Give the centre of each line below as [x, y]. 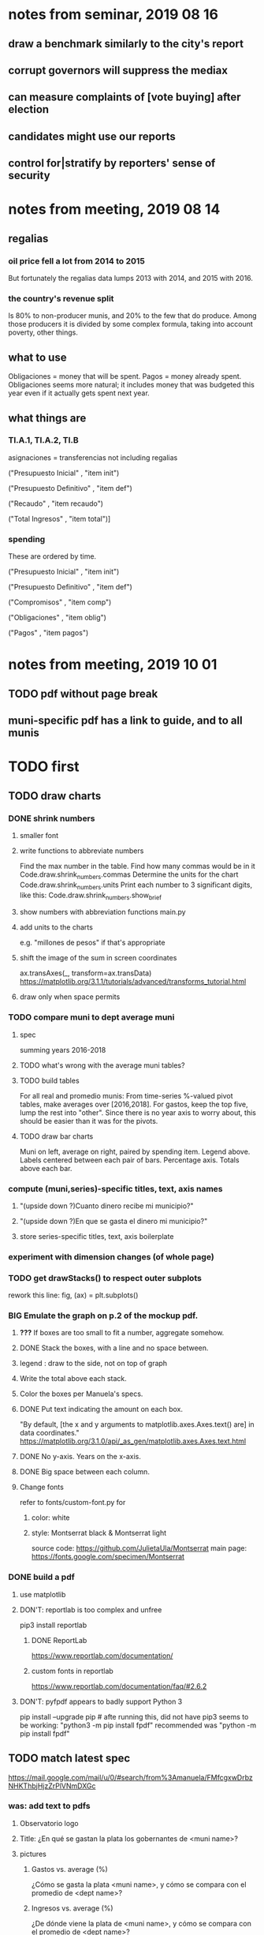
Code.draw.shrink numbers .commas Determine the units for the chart [129, 875]
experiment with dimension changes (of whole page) [111, 1256]
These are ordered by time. [52, 556]
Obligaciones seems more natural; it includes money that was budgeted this [131, 385]
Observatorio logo [49, 1823]
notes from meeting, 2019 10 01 [113, 665]
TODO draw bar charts [56, 1136]
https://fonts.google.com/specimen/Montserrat [108, 1557]
